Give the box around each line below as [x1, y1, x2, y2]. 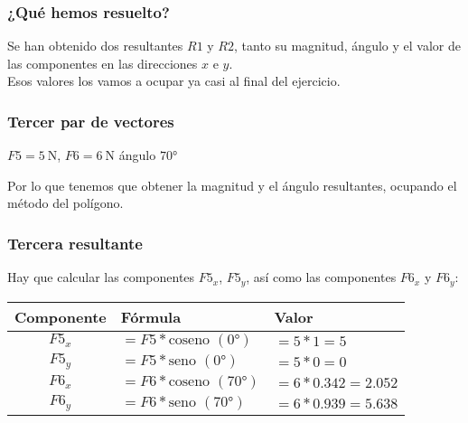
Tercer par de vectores [7, 109, 174, 132]
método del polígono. [7, 193, 124, 212]
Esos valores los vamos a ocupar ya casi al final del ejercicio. [7, 71, 341, 90]
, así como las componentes [246, 268, 397, 287]
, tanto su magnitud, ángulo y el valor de [234, 36, 461, 55]
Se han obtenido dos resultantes [7, 36, 183, 55]
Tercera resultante [7, 231, 143, 254]
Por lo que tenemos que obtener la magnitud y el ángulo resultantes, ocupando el [7, 175, 457, 194]
